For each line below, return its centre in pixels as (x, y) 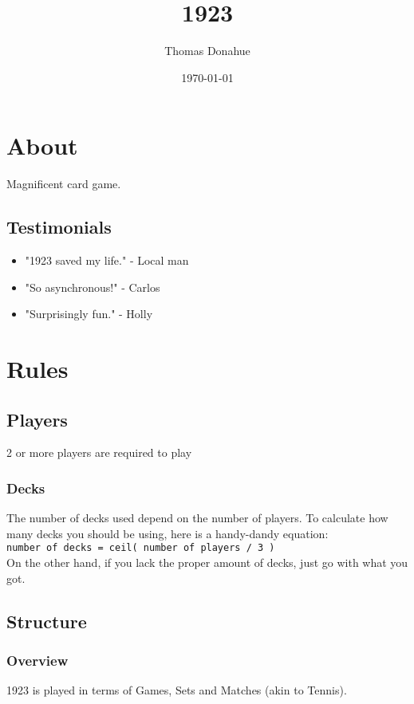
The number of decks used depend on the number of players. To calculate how (197, 518)
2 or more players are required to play (99, 452)
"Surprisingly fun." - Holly (89, 314)
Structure (47, 621)
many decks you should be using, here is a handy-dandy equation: (168, 533)
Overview (37, 660)
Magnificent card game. (64, 184)
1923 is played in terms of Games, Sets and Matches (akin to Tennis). (177, 690)
